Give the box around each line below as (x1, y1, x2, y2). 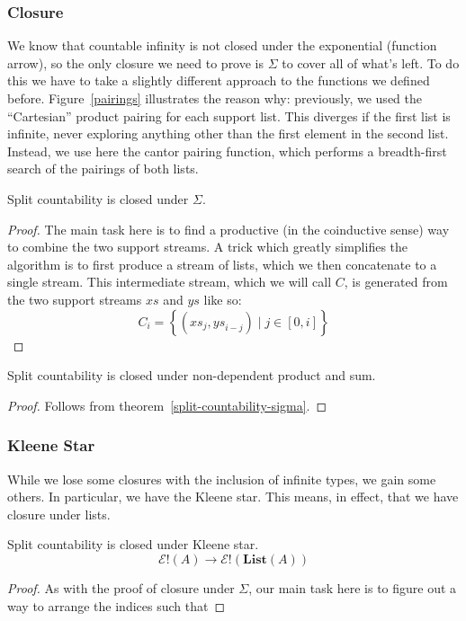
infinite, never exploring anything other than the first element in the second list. (7, 124, 449, 143)
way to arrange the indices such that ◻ (7, 596, 226, 615)
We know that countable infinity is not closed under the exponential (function (7, 36, 437, 55)
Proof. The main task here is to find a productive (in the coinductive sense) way (7, 219, 450, 238)
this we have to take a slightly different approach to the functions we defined (7, 71, 430, 90)
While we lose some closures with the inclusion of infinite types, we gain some (7, 469, 436, 488)
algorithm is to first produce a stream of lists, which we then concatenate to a (7, 254, 437, 273)
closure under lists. (7, 504, 111, 523)
